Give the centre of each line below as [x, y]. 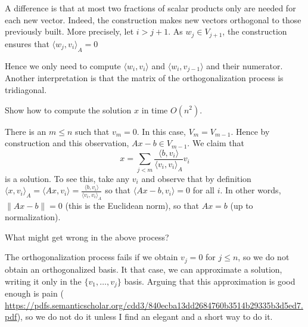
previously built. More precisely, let [69, 31]
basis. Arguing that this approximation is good [210, 281]
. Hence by [250, 131]
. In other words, [251, 190]
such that [92, 131]
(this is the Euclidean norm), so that [132, 205]
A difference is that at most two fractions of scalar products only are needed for [150, 8]
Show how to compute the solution [68, 109]
